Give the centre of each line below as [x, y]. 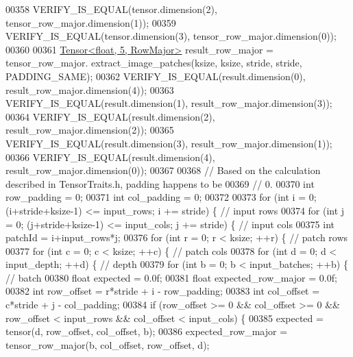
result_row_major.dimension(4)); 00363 [90, 89]
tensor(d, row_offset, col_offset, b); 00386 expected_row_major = [147, 331]
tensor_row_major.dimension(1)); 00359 [91, 22]
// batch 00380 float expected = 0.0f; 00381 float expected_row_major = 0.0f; [171, 277]
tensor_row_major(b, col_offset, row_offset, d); [108, 344]
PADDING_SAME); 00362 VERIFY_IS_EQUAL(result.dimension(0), [156, 76]
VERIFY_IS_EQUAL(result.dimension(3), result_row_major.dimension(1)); [169, 143]
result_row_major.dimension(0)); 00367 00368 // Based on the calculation [163, 170]
